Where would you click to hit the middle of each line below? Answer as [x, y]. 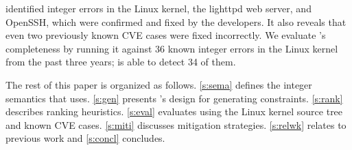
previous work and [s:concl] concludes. [85, 138]
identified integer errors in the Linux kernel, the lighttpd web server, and [159, 8]
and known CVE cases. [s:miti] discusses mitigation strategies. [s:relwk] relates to [176, 124]
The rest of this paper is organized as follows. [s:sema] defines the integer [159, 84]
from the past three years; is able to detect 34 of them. [121, 62]
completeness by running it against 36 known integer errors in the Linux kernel [172, 48]
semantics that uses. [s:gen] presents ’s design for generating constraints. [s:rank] [174, 98]
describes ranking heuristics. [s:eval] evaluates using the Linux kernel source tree [174, 111]
